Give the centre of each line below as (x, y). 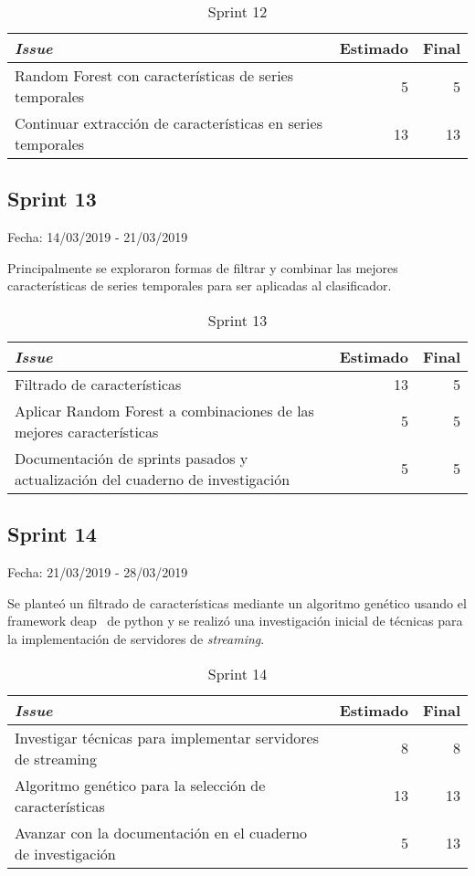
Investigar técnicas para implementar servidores (167, 737)
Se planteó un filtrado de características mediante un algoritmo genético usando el (237, 602)
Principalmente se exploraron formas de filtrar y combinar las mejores (203, 267)
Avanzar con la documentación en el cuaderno (161, 832)
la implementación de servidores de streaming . (136, 638)
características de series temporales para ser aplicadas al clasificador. (200, 285)
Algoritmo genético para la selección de (140, 785)
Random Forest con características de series (154, 75)
